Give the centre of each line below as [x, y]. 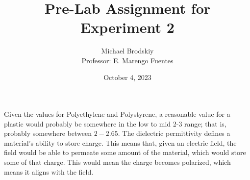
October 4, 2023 [127, 77]
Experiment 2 [127, 27]
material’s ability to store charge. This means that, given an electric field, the [120, 142]
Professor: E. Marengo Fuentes [127, 60]
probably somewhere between [48, 133]
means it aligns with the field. [49, 171]
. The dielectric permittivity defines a [174, 133]
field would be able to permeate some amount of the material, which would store [125, 152]
